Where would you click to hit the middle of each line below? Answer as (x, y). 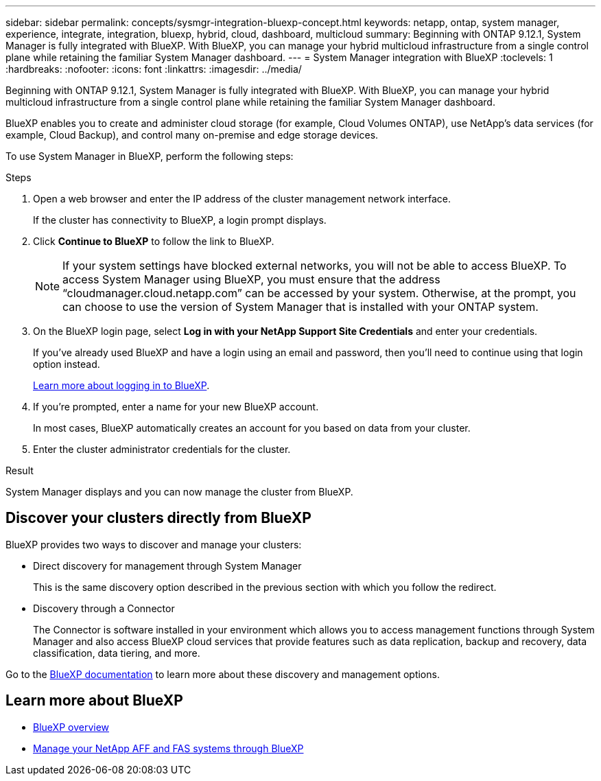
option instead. (67, 364)
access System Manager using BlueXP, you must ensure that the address (251, 279)
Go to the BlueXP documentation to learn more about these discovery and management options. (223, 674)
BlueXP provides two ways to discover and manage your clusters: (154, 544)
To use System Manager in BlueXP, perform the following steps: (150, 156)
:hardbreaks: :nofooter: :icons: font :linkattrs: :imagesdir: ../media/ (154, 69)
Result (20, 470)
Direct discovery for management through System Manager (167, 566)
